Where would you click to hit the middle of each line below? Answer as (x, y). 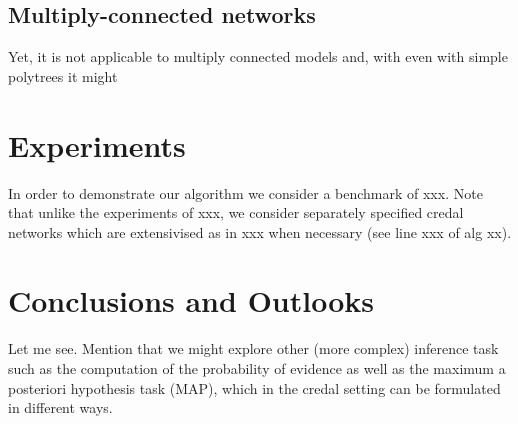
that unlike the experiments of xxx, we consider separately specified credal (236, 212)
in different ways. (60, 407)
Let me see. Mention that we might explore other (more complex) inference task (253, 348)
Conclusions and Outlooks (191, 300)
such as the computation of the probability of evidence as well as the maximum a (257, 368)
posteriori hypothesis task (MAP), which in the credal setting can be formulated (254, 387)
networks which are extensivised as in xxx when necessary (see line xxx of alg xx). (260, 231)
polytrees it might (63, 75)
